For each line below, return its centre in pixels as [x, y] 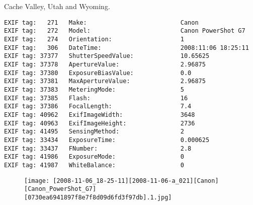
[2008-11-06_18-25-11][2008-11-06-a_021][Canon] [136, 181]
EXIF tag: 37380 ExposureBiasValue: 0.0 [98, 73]
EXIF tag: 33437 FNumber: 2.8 [98, 148]
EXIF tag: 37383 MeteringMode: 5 [94, 90]
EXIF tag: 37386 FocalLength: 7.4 [98, 107]
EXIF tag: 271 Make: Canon [101, 22]
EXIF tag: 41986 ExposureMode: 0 [94, 157]
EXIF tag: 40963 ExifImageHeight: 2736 [100, 123]
